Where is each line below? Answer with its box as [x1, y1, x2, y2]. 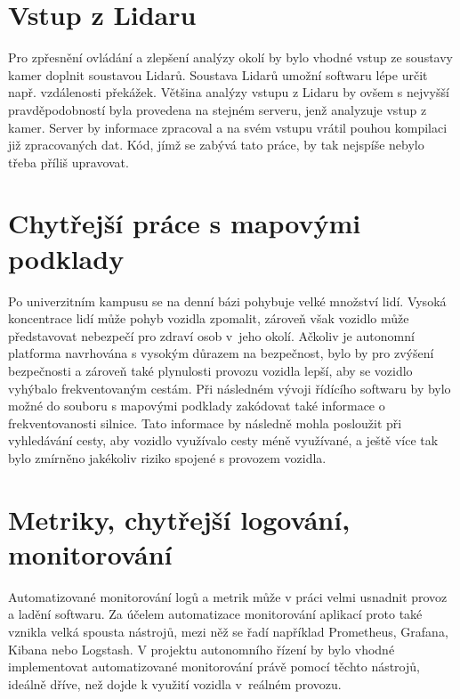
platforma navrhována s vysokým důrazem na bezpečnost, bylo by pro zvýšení [8, 344, 434, 362]
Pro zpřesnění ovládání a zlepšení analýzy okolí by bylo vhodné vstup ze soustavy [8, 48, 454, 67]
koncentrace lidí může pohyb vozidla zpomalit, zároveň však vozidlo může [8, 309, 409, 328]
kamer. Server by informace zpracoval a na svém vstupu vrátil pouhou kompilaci [8, 118, 448, 136]
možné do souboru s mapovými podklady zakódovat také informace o [8, 396, 385, 415]
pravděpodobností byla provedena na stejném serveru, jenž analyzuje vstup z [8, 100, 427, 118]
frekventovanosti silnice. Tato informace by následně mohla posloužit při [8, 413, 402, 432]
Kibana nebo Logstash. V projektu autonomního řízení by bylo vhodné [8, 639, 395, 658]
